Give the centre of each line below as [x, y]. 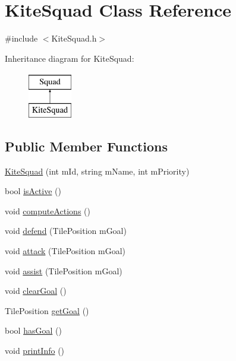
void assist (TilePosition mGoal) [64, 270]
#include [21, 38]
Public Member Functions [86, 146]
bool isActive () [33, 191]
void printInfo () [35, 351]
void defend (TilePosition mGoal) [66, 231]
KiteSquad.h [74, 38]
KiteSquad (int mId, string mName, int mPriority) [97, 171]
